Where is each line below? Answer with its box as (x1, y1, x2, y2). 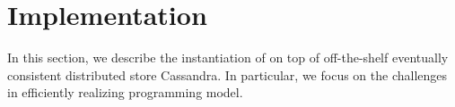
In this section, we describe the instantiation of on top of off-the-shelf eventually (7, 48, 449, 67)
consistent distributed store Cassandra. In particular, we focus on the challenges (7, 65, 448, 84)
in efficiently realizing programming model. (7, 83, 243, 102)
